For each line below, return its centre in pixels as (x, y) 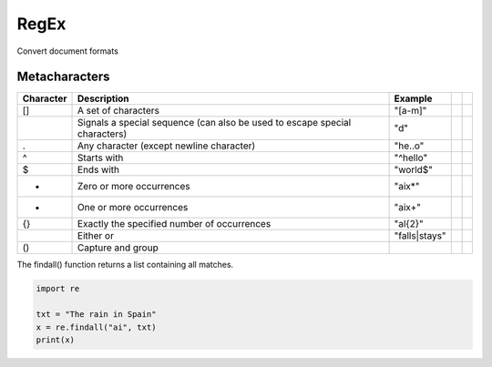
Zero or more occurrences (134, 187)
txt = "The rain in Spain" (96, 315)
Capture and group (118, 248)
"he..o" (409, 146)
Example (413, 98)
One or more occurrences (133, 208)
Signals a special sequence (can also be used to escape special (215, 123)
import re (58, 289)
